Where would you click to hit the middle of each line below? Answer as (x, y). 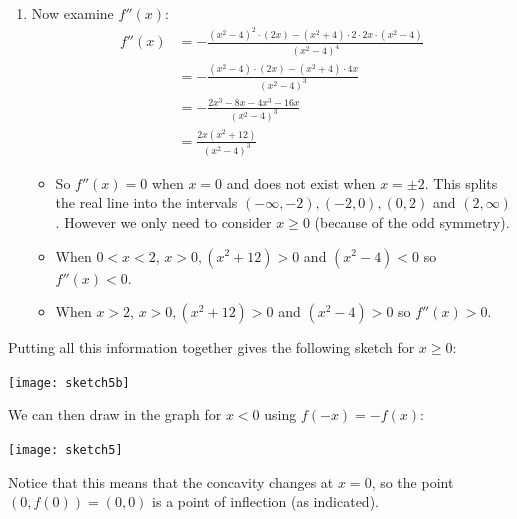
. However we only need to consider (163, 221)
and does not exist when (301, 182)
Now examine (72, 13)
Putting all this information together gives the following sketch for (211, 347)
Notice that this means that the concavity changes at (171, 481)
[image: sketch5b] (69, 382)
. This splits (461, 182)
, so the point (412, 481)
